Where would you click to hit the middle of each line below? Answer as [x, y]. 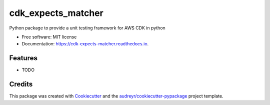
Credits [21, 84]
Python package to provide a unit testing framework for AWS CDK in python [87, 28]
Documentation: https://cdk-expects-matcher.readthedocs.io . [85, 44]
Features [23, 58]
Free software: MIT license [49, 37]
